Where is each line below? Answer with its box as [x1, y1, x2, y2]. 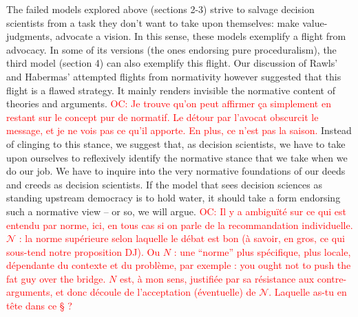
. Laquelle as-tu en [268, 285, 347, 299]
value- [302, 15, 328, 30]
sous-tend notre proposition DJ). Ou [6, 244, 160, 259]
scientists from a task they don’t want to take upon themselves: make [6, 15, 299, 30]
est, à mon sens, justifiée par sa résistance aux [119, 271, 315, 285]
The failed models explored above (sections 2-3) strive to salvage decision [6, 2, 315, 16]
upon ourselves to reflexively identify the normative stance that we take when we [6, 150, 348, 164]
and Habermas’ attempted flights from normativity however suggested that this [6, 69, 341, 83]
